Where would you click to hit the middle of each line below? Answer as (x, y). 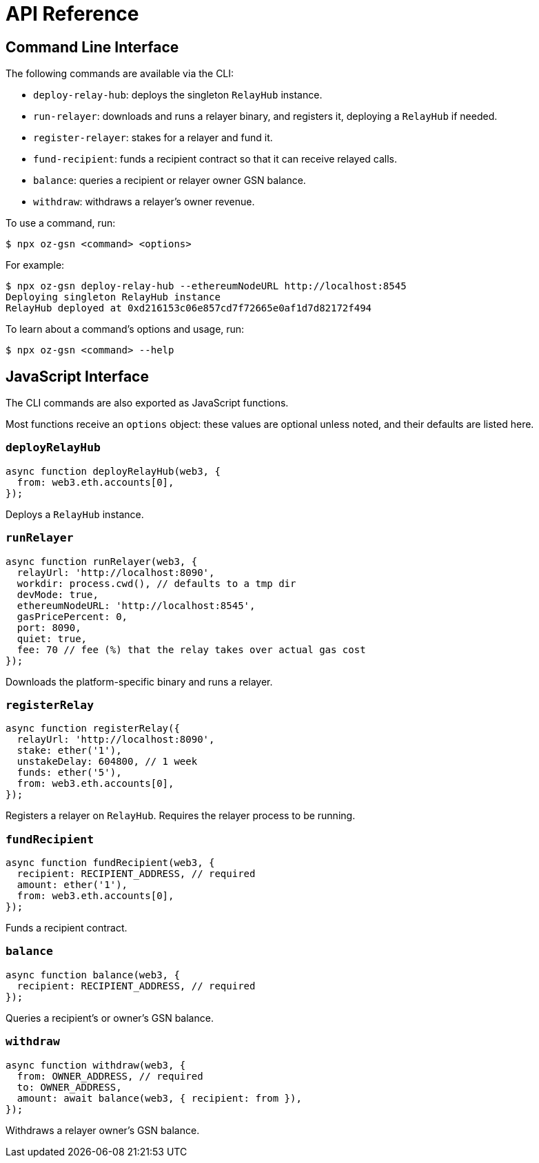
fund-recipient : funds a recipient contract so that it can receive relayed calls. (215, 159)
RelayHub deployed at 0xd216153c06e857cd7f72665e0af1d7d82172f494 (189, 308)
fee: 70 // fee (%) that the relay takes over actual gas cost (191, 649)
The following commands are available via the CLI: (120, 74)
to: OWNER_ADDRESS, (69, 1087)
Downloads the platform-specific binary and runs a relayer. (139, 681)
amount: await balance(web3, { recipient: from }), (159, 1098)
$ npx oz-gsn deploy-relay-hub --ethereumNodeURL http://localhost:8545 (206, 286)
